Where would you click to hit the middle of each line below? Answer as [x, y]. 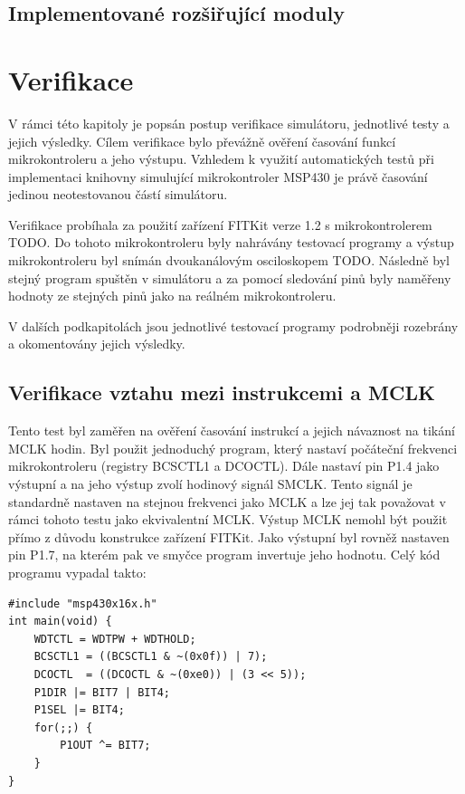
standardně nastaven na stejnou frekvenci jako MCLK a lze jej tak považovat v [227, 501]
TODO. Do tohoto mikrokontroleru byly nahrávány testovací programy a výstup [231, 242]
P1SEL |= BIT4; [79, 710]
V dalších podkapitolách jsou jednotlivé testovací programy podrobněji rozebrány [233, 325]
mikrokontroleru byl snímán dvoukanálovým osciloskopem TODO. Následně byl [229, 260]
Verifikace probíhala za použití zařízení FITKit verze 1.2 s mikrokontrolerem [220, 224]
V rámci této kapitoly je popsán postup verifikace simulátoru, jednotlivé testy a [229, 123]
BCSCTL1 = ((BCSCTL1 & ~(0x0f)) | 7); [151, 657]
